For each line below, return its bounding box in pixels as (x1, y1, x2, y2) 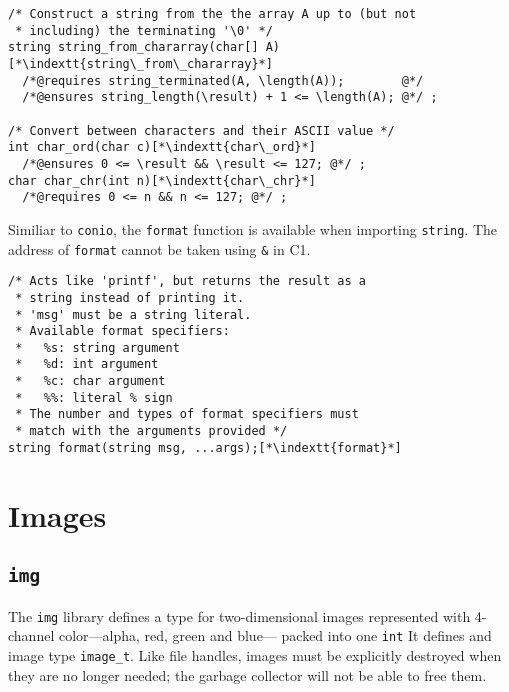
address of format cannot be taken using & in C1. (8, 238, 311, 259)
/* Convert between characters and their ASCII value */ (8, 123, 395, 138)
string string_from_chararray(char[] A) (8, 40, 281, 55)
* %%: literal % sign (15, 390, 173, 405)
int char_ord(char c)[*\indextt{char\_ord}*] (8, 140, 316, 155)
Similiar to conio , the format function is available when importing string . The (8, 218, 498, 239)
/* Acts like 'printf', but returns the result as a (8, 274, 366, 289)
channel (8, 625, 55, 646)
